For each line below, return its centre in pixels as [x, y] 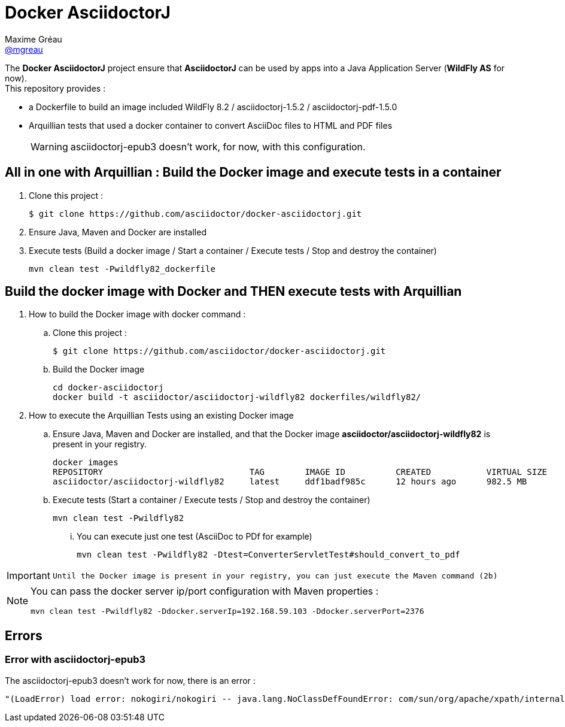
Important [28, 576]
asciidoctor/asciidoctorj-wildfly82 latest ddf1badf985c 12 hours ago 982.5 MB [290, 482]
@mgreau [24, 49]
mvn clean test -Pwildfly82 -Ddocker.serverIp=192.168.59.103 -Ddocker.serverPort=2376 [227, 611]
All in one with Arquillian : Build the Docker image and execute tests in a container [253, 172]
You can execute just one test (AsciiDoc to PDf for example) [195, 537]
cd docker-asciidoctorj [108, 388]
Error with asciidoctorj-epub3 [75, 660]
